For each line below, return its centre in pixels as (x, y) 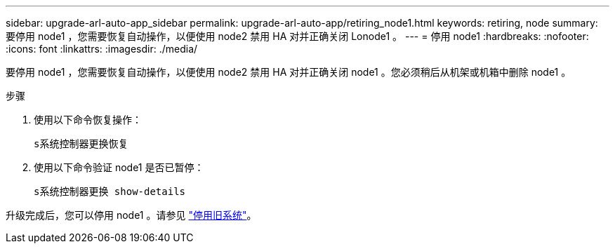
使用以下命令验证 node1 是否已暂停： (119, 167)
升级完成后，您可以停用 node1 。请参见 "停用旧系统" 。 (131, 215)
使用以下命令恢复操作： (88, 120)
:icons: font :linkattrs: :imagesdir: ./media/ (102, 49)
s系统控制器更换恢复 (81, 144)
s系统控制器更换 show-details (110, 191)
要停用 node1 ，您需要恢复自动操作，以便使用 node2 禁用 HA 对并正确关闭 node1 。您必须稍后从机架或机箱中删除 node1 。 (289, 72)
